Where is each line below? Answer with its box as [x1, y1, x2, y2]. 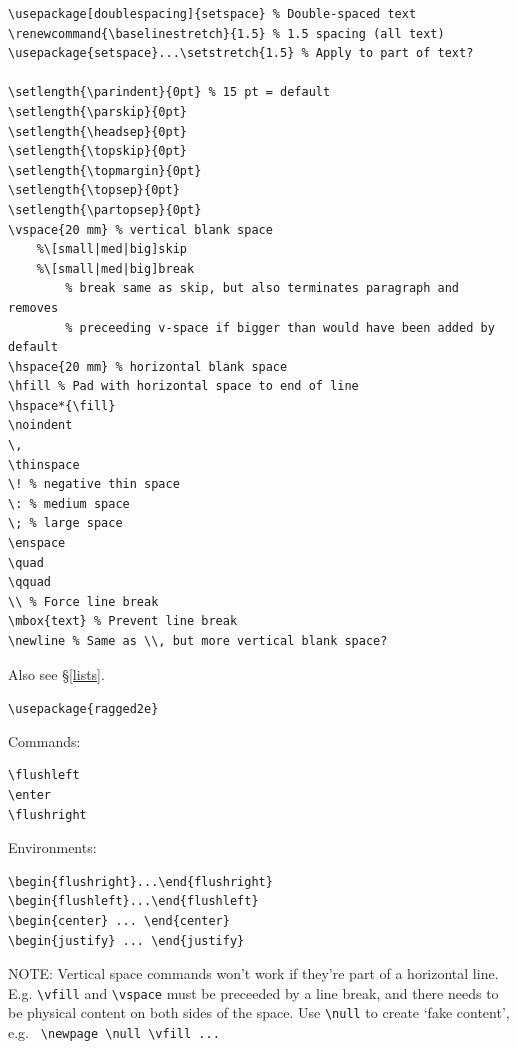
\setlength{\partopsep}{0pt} [8, 202, 202, 217]
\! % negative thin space [8, 477, 180, 492]
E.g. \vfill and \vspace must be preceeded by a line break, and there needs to [8, 982, 499, 1003]
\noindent [8, 418, 73, 433]
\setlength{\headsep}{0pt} [8, 124, 187, 139]
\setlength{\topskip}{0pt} [8, 144, 187, 159]
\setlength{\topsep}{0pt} [8, 183, 180, 198]
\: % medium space [8, 496, 130, 511]
